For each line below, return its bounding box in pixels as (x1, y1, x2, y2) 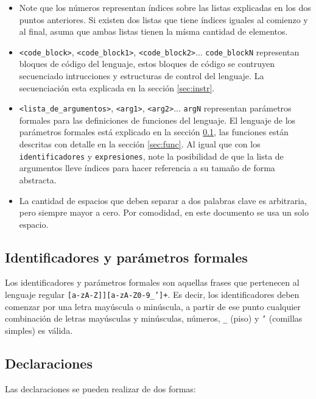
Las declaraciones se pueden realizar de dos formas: (5, 382, 196, 395)
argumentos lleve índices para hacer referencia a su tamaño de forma (19, 161, 275, 174)
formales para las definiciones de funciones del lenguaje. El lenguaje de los (19, 113, 296, 126)
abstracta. (19, 173, 57, 186)
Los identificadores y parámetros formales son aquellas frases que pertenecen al (5, 276, 300, 289)
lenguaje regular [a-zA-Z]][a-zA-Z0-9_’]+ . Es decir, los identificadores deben (5, 288, 300, 301)
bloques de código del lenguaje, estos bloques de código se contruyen (19, 57, 275, 70)
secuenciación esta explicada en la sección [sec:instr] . (19, 81, 215, 94)
